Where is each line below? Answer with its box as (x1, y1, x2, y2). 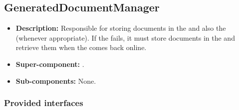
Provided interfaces (4, 97, 83, 109)
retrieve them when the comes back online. (15, 42, 147, 53)
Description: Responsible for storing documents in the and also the (15, 23, 226, 33)
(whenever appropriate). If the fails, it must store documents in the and (15, 32, 235, 43)
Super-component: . (15, 58, 84, 69)
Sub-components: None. (15, 75, 96, 86)
